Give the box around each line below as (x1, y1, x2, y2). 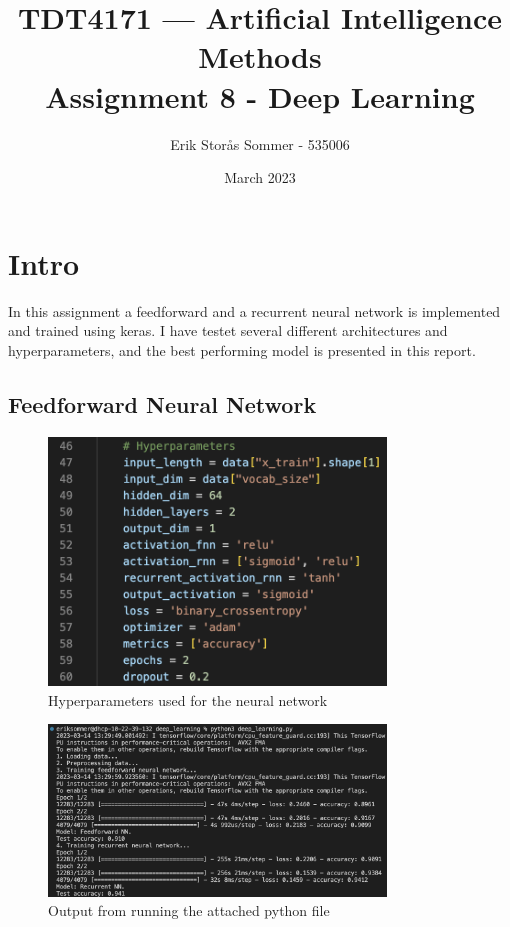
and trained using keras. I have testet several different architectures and (8, 320, 448, 341)
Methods (198, 36, 322, 77)
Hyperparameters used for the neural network (48, 689, 328, 710)
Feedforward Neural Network (8, 388, 317, 419)
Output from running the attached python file (48, 900, 330, 921)
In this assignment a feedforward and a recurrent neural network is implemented (8, 300, 501, 321)
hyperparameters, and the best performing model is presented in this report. (8, 339, 476, 360)
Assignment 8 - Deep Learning (45, 75, 475, 116)
